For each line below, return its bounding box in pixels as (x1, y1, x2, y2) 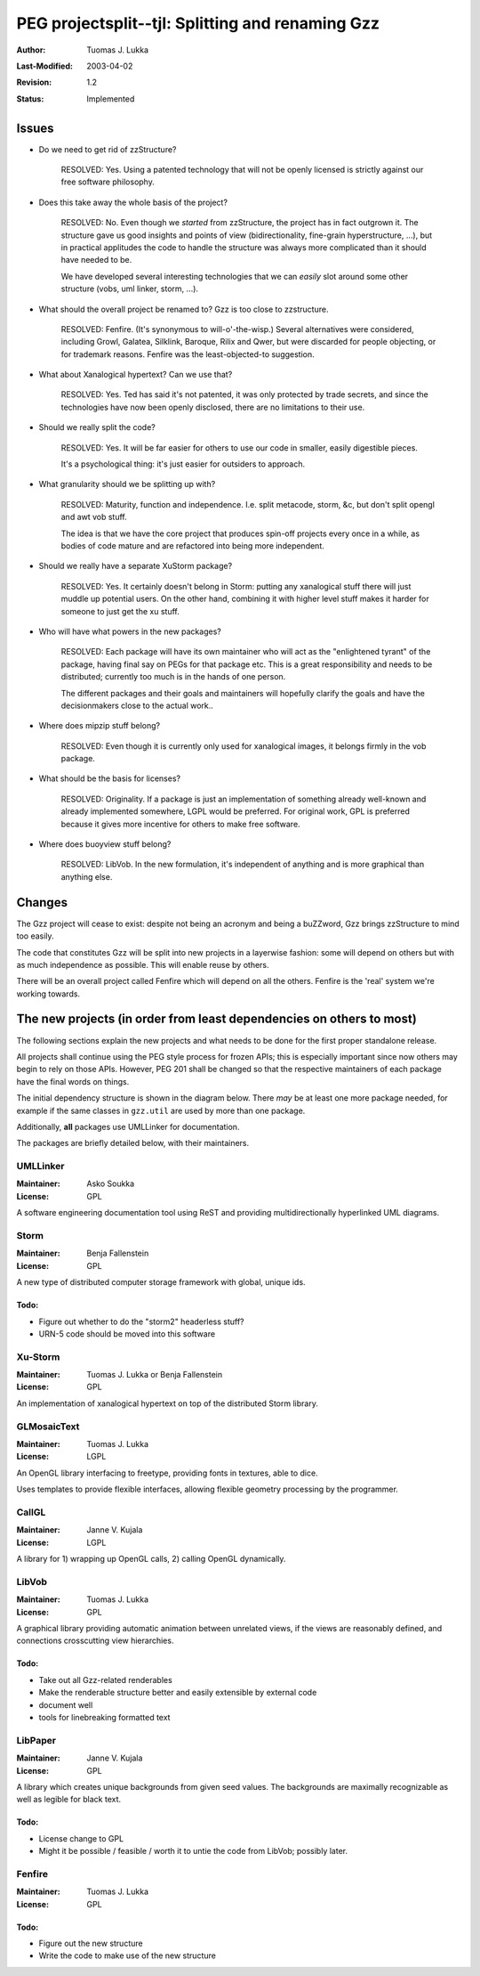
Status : (16, 94, 44, 104)
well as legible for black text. (16, 1794, 122, 1805)
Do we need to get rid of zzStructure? (38, 143, 177, 155)
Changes (16, 895, 68, 910)
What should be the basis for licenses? (38, 773, 181, 784)
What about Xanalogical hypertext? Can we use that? (38, 370, 233, 380)
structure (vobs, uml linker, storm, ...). (60, 283, 199, 294)
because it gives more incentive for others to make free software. (60, 818, 301, 829)
